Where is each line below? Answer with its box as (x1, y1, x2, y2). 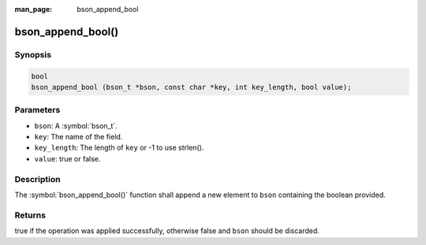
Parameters (14, 105, 61, 116)
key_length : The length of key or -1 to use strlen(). (34, 143, 204, 153)
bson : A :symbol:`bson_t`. (34, 121, 118, 130)
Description (14, 173, 61, 184)
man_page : (14, 5, 53, 13)
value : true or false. (34, 154, 101, 163)
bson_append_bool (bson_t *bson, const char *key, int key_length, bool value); (31, 83, 352, 91)
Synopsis (14, 49, 51, 60)
